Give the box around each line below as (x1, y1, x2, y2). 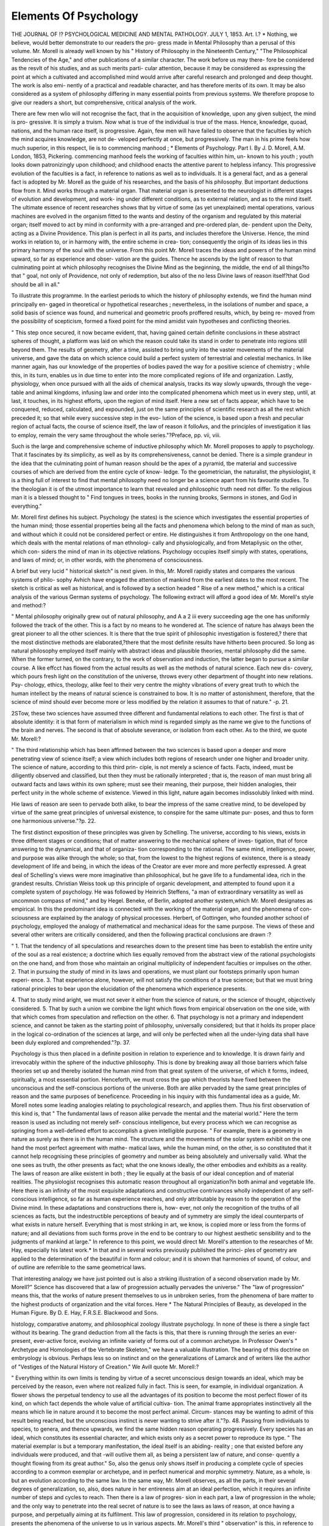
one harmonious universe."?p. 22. (11, 817, 96, 825)
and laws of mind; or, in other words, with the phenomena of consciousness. (11, 556, 203, 563)
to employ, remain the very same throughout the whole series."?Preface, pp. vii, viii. (11, 431, 221, 439)
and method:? (11, 601, 46, 609)
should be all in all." (11, 281, 60, 288)
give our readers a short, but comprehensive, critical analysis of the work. (11, 98, 197, 106)
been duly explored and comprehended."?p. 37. (11, 1039, 130, 1046)
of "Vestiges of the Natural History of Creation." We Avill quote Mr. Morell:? (11, 1363, 199, 1370)
